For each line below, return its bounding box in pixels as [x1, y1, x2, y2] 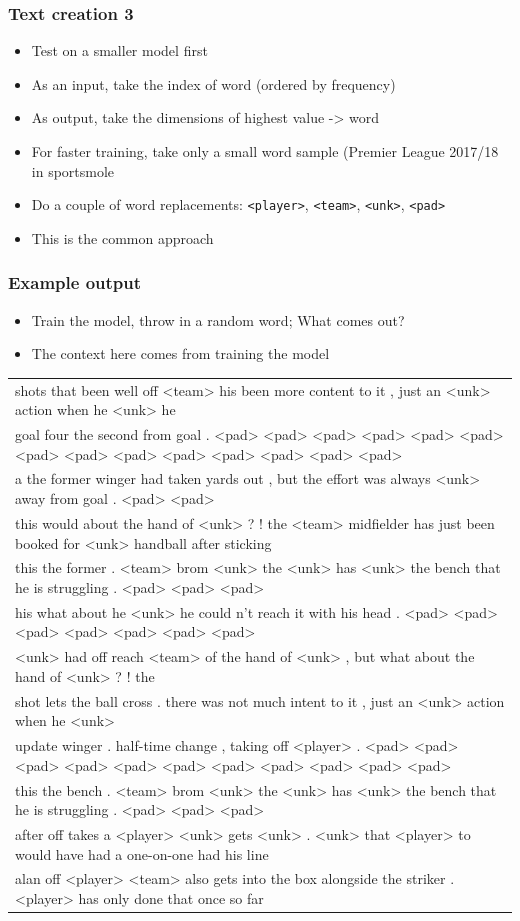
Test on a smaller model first [31, 40, 208, 61]
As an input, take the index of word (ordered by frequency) [31, 73, 396, 94]
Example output [8, 270, 142, 295]
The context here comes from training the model [31, 343, 330, 364]
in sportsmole [31, 160, 115, 181]
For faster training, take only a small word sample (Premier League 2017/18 [31, 141, 499, 161]
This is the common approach [31, 227, 214, 248]
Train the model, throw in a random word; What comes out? [31, 309, 405, 330]
